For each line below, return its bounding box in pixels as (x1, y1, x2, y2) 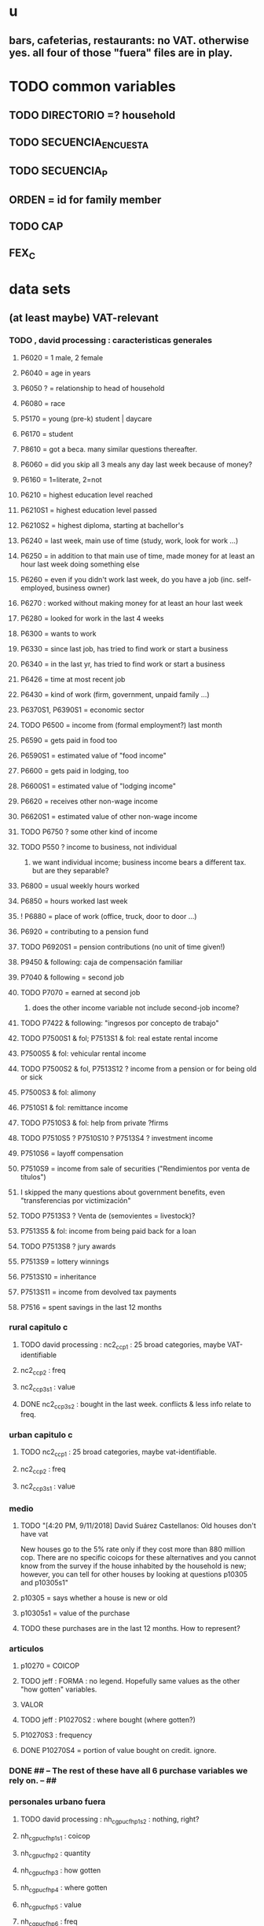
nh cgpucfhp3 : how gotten (20, 1865, 101, 1876)
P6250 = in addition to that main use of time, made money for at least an (20, 551, 255, 560)
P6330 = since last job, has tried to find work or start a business (20, 644, 229, 653)
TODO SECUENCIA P (9, 164, 108, 179)
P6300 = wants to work (20, 629, 97, 638)
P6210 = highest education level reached (20, 490, 153, 500)
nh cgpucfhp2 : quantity (20, 1848, 91, 1859)
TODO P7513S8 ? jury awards (20, 1242, 116, 1251)
